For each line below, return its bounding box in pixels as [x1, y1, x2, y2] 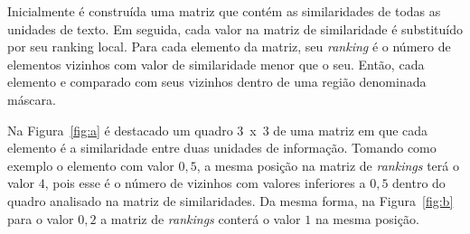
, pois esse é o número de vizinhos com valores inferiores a [44, 173, 366, 192]
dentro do [392, 173, 446, 192]
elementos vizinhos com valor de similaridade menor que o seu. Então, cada [7, 54, 425, 73]
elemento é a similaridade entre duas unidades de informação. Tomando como [7, 138, 437, 157]
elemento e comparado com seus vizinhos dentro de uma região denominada [7, 72, 427, 91]
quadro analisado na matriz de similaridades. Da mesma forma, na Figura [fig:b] [7, 191, 454, 210]
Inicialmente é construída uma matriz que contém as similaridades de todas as [7, 2, 441, 20]
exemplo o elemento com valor [7, 155, 174, 174]
